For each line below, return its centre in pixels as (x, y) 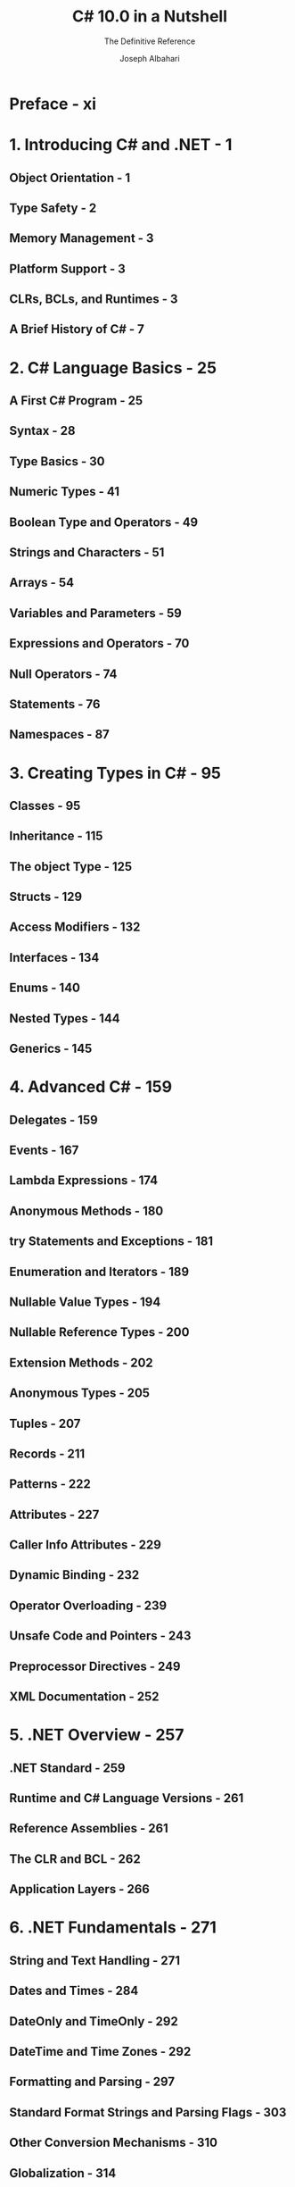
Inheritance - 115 (56, 836)
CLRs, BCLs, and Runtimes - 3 (94, 300)
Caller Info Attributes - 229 (86, 1545)
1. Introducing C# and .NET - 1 (121, 145)
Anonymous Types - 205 (79, 1394)
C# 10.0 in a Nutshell (150, 17)
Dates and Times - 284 (74, 1991)
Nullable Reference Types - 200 (99, 1332)
